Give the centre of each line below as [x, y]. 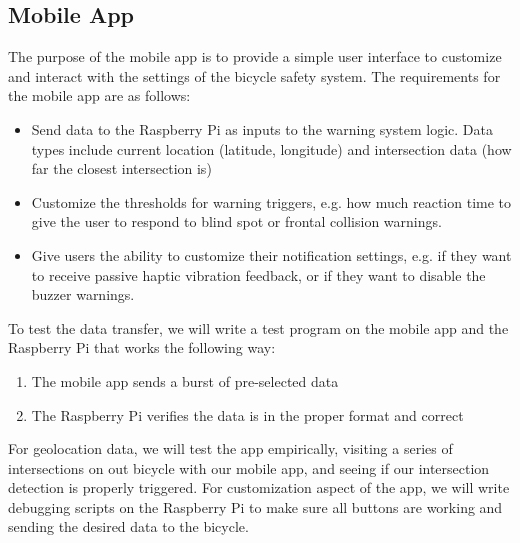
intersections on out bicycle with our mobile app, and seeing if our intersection [249, 467]
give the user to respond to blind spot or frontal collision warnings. [236, 221]
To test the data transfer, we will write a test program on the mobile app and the [258, 327]
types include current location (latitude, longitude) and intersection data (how [271, 148]
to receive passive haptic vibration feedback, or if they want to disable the [258, 274]
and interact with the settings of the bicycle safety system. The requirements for [254, 75]
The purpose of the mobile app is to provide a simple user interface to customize [255, 56]
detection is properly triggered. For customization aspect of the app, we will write [259, 487]
